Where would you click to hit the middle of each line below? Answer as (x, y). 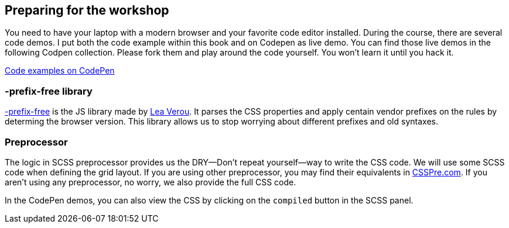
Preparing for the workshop (87, 10)
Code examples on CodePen (60, 71)
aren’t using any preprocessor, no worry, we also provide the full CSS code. (151, 182)
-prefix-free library (49, 91)
